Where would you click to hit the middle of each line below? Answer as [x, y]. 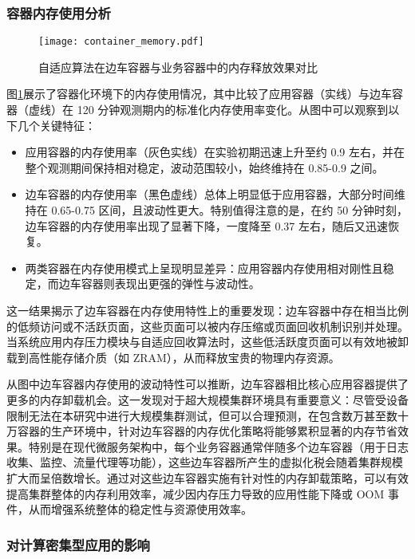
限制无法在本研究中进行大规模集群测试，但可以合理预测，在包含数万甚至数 [202, 415]
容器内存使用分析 [59, 12]
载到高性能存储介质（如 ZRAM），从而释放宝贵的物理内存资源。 [173, 357]
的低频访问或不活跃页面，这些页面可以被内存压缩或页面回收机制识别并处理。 [207, 326]
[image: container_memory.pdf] [121, 42]
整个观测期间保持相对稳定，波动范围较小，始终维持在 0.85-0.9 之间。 [204, 167]
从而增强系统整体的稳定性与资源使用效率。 [140, 509]
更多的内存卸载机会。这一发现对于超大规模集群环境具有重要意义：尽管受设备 [207, 399]
